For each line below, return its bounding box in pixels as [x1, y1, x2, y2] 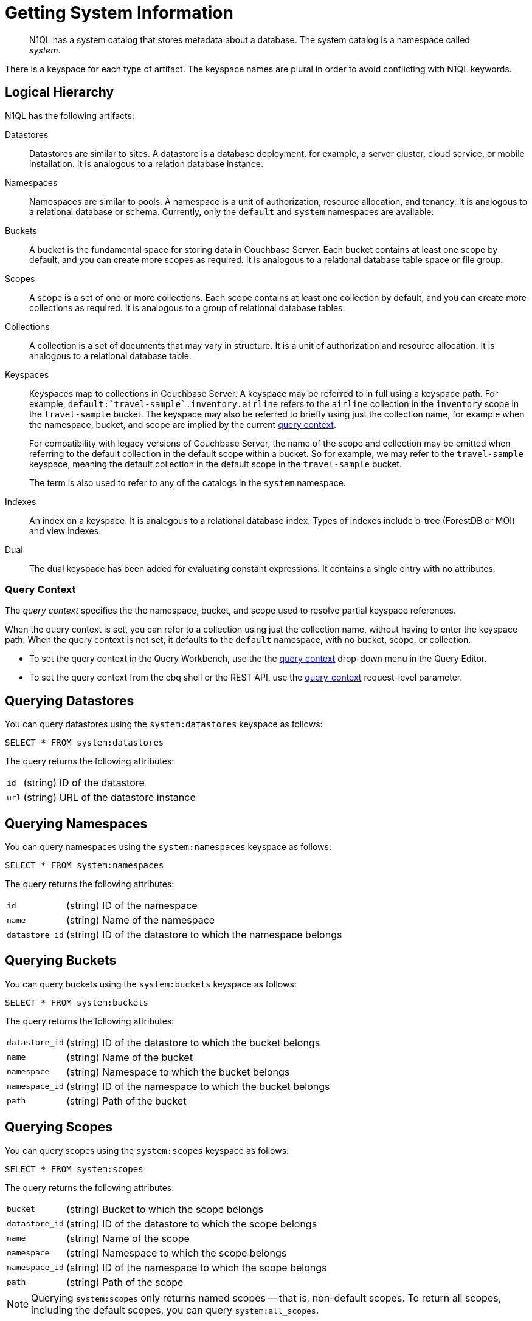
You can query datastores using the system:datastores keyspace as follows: [5, 719, 323, 730]
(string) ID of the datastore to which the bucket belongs [66, 1036, 320, 1049]
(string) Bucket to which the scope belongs [66, 1203, 263, 1215]
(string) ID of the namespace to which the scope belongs [66, 1261, 327, 1274]
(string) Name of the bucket [66, 1051, 193, 1063]
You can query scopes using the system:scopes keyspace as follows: [5, 1145, 289, 1156]
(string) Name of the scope [66, 1232, 190, 1244]
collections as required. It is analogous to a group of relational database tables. [29, 302, 345, 313]
